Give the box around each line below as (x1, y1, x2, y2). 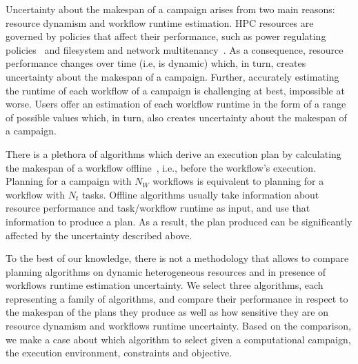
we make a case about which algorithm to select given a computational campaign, (6, 332, 351, 346)
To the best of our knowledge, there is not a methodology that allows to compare (6, 251, 349, 265)
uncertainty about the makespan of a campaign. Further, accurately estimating (6, 69, 339, 83)
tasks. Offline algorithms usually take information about (81, 187, 319, 201)
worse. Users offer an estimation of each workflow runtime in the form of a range (6, 97, 346, 111)
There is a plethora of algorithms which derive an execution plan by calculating (6, 146, 341, 161)
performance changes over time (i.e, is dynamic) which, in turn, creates (6, 56, 306, 70)
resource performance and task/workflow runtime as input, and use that (6, 201, 310, 215)
